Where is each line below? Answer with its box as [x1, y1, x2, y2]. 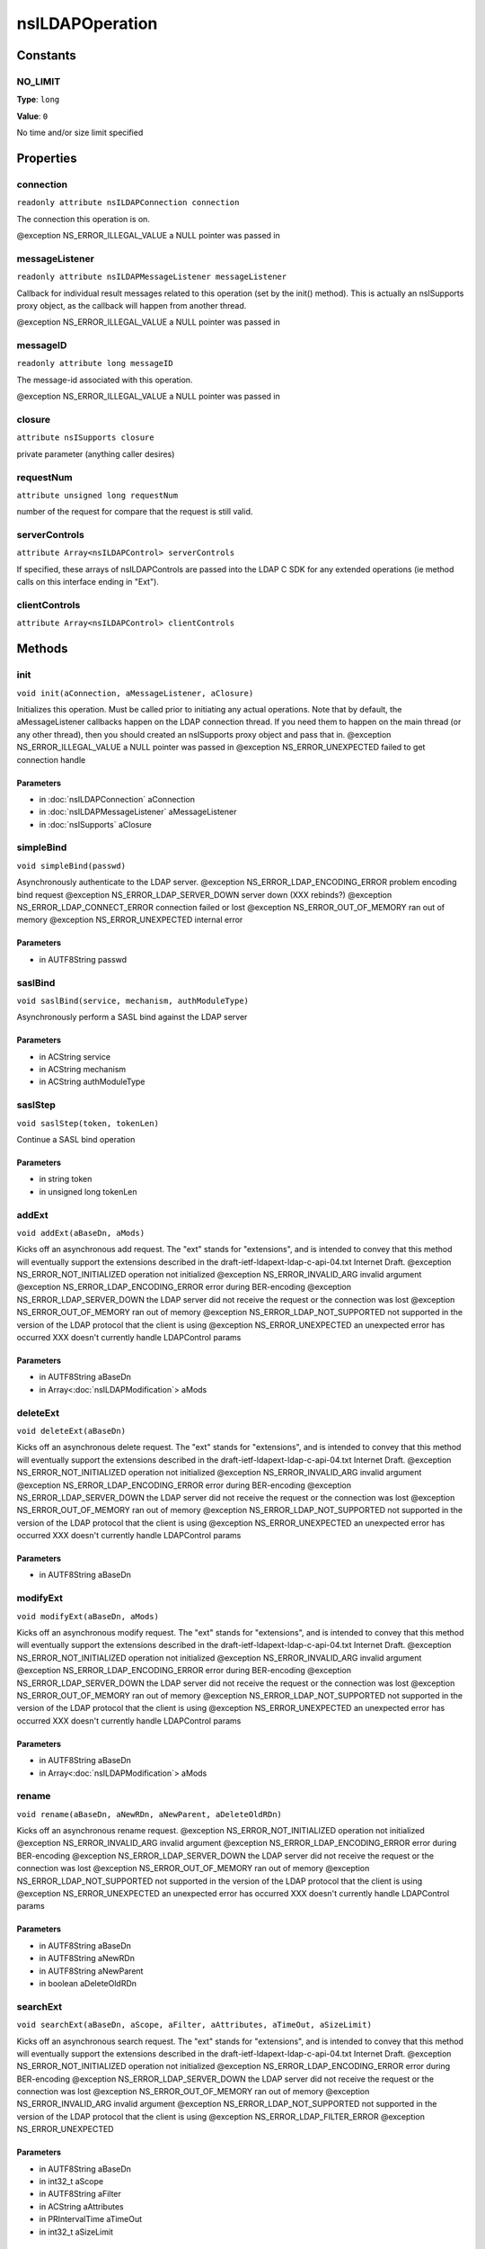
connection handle [16, 754, 86, 765]
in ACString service [39, 1051, 111, 1062]
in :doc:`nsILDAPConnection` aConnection [39, 793, 195, 804]
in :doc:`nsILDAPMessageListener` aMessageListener [39, 806, 237, 818]
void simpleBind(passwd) [16, 860, 126, 871]
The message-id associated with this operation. [16, 374, 193, 385]
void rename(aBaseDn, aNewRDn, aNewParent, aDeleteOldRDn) [16, 1809, 283, 1819]
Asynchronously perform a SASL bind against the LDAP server [16, 1012, 248, 1023]
